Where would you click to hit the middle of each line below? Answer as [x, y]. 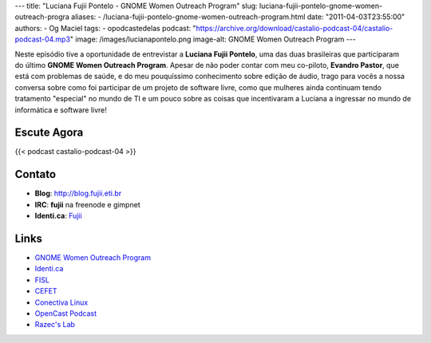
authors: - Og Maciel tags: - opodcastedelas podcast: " [106, 28]
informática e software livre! [61, 110]
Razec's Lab [55, 325]
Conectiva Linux [61, 302]
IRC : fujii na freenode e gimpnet [87, 204]
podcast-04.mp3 [43, 39]
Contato [35, 174]
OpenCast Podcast [66, 313]
